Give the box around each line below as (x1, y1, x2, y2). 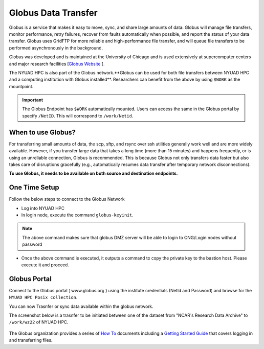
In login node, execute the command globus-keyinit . (21, 212, 134, 218)
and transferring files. (9, 337, 53, 343)
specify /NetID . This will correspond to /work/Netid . (22, 113, 133, 118)
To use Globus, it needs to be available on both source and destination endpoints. (9, 170, 178, 176)
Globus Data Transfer (9, 7, 98, 18)
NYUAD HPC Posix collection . (9, 294, 78, 301)
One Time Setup (9, 184, 60, 192)
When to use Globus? (9, 128, 76, 137)
